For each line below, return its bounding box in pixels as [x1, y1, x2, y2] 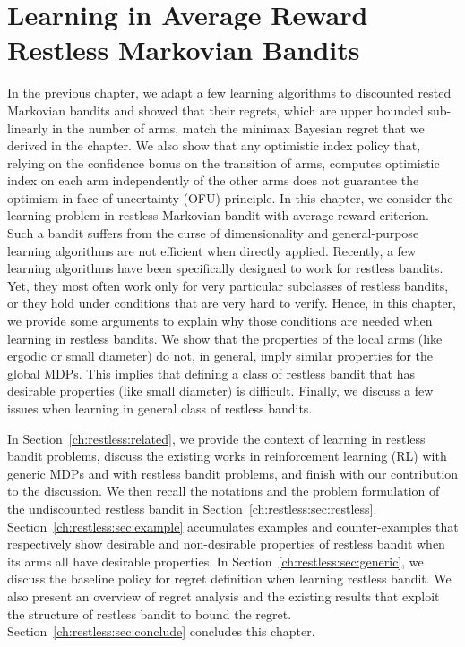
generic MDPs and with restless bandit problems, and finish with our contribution [7, 464, 459, 482]
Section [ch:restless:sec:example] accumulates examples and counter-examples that [7, 516, 459, 535]
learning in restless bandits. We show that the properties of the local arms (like [7, 328, 443, 347]
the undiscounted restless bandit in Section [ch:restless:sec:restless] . [7, 498, 377, 517]
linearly [7, 118, 48, 137]
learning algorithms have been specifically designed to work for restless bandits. [7, 259, 443, 277]
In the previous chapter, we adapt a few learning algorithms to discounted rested [7, 83, 452, 102]
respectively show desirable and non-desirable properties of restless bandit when [7, 534, 445, 553]
